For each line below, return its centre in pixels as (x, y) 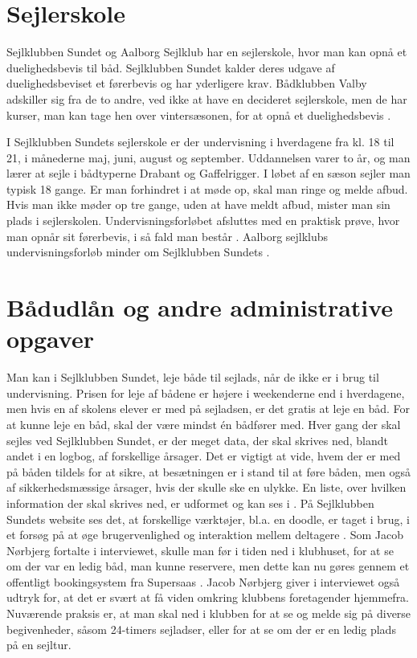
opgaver (50, 339)
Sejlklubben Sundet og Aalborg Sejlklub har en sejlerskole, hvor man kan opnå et (207, 52)
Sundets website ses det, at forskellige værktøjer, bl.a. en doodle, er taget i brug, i (208, 519)
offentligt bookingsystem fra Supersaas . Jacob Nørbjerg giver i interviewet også (203, 581)
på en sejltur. (39, 645)
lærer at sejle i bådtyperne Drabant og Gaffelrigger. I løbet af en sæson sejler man (208, 173)
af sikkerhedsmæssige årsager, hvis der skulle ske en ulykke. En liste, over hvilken (206, 487)
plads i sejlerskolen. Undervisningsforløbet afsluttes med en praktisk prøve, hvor (203, 221)
